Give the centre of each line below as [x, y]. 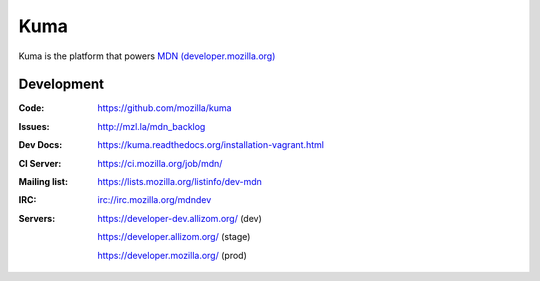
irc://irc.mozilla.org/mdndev [154, 200]
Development [61, 84]
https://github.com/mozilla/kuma [164, 108]
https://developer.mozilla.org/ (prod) [172, 255]
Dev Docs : [40, 145]
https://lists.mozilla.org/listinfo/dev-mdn [179, 182]
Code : [31, 108]
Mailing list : [43, 182]
